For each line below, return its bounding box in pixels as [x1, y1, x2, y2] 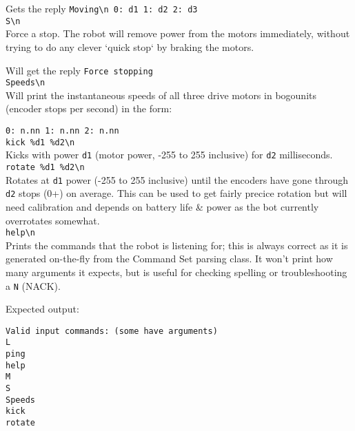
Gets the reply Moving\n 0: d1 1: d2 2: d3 [6, 1, 198, 15]
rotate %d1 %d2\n [6, 162, 85, 172]
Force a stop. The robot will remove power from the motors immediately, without [6, 26, 350, 41]
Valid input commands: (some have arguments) [6, 326, 218, 336]
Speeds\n [6, 78, 45, 88]
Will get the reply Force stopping [6, 63, 153, 77]
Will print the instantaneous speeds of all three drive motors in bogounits [6, 87, 316, 102]
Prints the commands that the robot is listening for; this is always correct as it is [6, 238, 348, 252]
